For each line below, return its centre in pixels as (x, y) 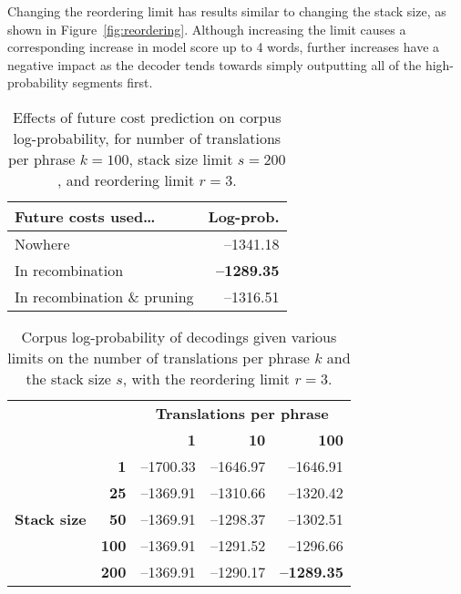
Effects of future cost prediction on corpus (147, 117)
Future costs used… (85, 216)
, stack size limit (181, 159)
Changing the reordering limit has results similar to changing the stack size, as (227, 11)
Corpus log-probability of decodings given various (179, 336)
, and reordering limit (126, 179)
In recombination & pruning (104, 296)
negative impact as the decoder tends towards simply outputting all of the (215, 64)
